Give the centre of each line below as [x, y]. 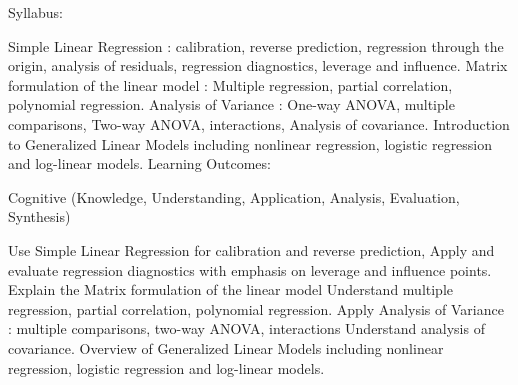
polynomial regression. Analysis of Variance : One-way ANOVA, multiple [231, 104]
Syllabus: [35, 12]
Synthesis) [39, 216]
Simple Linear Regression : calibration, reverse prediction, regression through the [256, 45]
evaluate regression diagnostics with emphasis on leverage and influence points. [250, 269]
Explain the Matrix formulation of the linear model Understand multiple [231, 289]
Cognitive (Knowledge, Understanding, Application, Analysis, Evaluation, [234, 196]
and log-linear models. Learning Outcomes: [139, 163]
